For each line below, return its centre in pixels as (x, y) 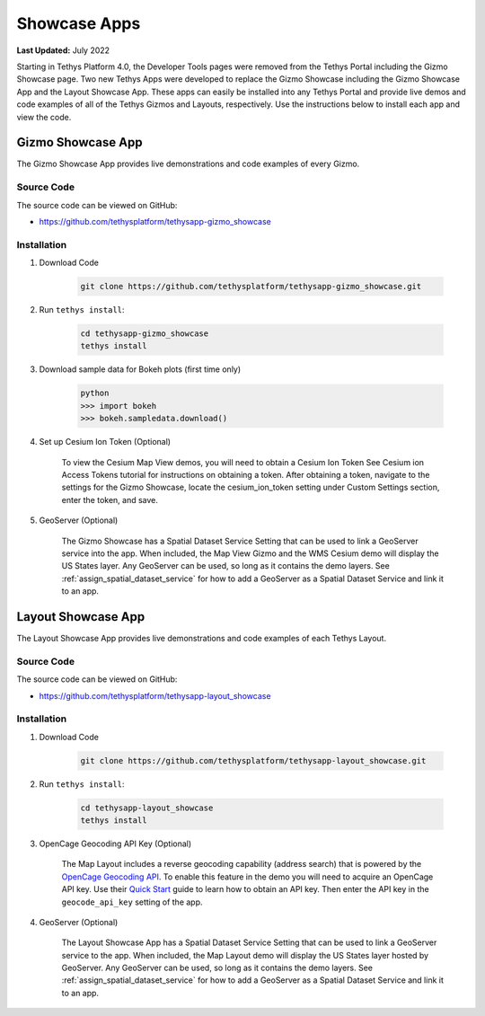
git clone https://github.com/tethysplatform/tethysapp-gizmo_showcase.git (251, 287)
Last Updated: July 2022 (63, 50)
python (95, 393)
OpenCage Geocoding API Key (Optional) (115, 844)
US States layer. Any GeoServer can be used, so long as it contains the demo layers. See (225, 566)
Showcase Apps (79, 23)
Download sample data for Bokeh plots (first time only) (140, 369)
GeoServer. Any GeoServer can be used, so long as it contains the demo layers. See (217, 968)
